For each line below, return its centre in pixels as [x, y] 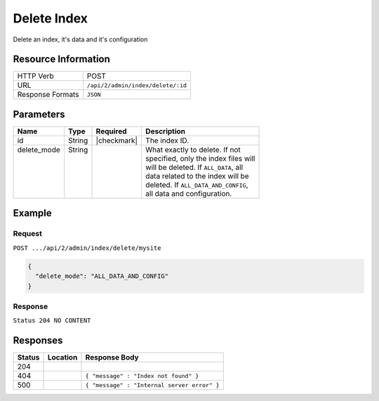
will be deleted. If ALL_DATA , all [194, 167]
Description [165, 131]
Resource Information [61, 59]
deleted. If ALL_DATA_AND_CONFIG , [197, 185]
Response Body [112, 357]
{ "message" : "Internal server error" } [153, 385]
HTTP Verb [35, 76]
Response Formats [48, 95]
